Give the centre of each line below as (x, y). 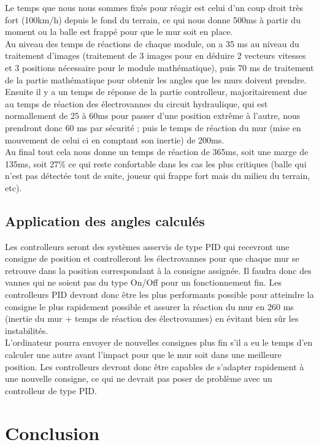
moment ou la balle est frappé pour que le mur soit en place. (119, 32)
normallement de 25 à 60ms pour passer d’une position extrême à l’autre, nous (153, 116)
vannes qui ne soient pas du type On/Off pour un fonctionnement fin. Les (143, 282)
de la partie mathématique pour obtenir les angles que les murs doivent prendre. (156, 79)
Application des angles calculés (105, 220)
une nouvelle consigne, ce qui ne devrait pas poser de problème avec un (139, 378)
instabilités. (27, 330)
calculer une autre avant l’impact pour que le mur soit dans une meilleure (143, 355)
